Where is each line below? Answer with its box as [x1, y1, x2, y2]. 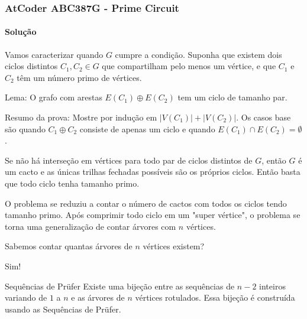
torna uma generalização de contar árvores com [5, 220, 176, 232]
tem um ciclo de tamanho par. [177, 91, 287, 103]
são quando [5, 122, 46, 135]
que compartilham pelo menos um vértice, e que [102, 60, 276, 72]
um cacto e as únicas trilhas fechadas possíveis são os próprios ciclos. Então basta [5, 165, 300, 178]
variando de [5, 291, 47, 304]
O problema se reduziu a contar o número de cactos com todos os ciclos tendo [5, 197, 287, 209]
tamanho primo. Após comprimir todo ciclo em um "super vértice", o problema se [5, 209, 300, 221]
